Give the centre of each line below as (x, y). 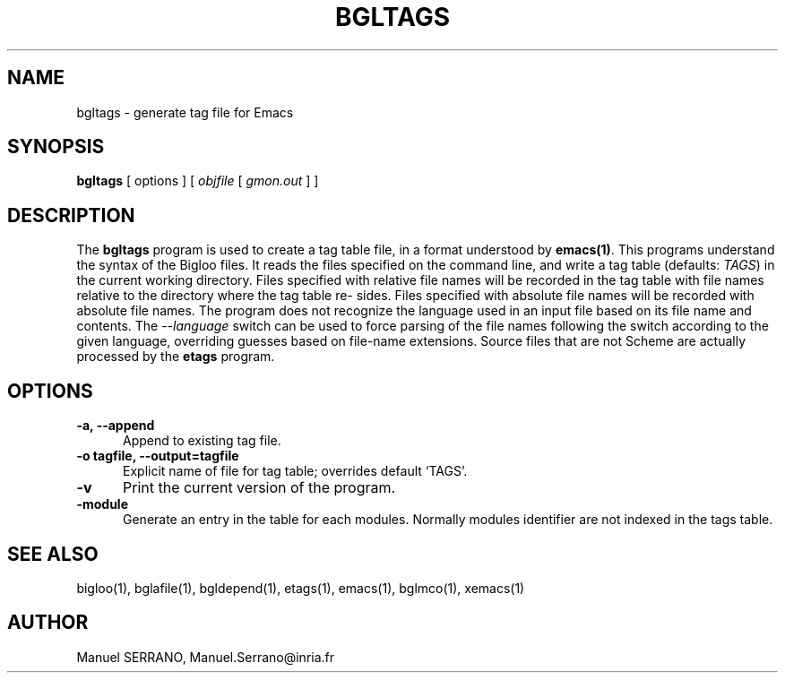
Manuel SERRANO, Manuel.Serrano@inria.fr (206, 657)
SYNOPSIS (56, 147)
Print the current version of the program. (259, 488)
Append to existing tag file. (202, 441)
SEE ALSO (53, 554)
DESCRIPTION (71, 215)
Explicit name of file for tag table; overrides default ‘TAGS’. (295, 471)
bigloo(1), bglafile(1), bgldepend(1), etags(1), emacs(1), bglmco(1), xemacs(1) (301, 588)
